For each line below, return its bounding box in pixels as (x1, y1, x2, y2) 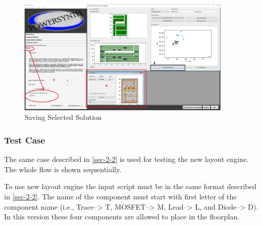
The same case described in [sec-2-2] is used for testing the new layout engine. (4, 154, 249, 165)
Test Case (4, 133, 45, 146)
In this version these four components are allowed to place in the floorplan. (4, 211, 239, 222)
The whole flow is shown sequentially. (4, 163, 122, 174)
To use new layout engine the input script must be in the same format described (4, 181, 257, 192)
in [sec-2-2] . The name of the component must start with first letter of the (4, 191, 237, 201)
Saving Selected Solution (25, 112, 102, 122)
